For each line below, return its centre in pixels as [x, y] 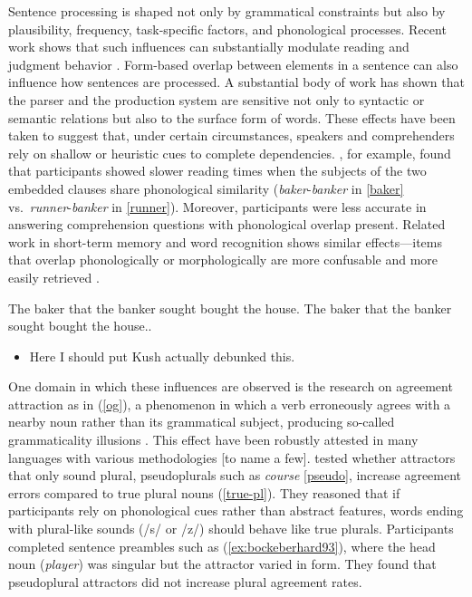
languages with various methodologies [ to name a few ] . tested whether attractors [232, 457]
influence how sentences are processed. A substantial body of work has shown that [236, 82]
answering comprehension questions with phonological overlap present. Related [227, 224]
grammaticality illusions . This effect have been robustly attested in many [213, 440]
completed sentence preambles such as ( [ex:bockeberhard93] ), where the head [222, 546]
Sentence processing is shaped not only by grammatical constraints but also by [227, 11]
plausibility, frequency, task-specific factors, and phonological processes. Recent [227, 29]
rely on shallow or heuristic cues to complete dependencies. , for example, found [230, 153]
